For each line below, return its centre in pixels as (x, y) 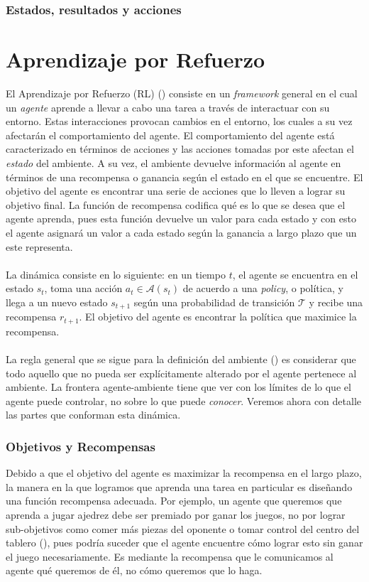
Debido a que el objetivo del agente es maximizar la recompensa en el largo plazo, (184, 473)
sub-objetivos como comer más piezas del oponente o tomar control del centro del (183, 528)
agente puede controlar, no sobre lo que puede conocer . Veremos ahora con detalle (183, 400)
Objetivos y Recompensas (81, 446)
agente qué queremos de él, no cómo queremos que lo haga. (134, 570)
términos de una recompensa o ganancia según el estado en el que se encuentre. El (184, 177)
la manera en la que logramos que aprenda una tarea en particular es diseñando (179, 486)
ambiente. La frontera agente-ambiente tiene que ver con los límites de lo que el (178, 387)
